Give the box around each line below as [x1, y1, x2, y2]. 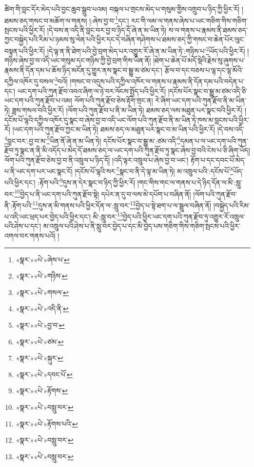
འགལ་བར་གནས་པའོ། [4, 230, 56, 240]
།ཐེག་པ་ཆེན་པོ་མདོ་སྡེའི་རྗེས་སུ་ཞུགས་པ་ [153, 55, 245, 65]
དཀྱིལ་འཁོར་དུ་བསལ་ [4, 76, 55, 86]
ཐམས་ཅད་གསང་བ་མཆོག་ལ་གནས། [4, 15, 87, 25]
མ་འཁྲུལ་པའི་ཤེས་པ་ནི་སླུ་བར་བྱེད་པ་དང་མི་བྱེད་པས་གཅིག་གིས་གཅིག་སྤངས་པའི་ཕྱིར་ [43, 221, 240, 231]
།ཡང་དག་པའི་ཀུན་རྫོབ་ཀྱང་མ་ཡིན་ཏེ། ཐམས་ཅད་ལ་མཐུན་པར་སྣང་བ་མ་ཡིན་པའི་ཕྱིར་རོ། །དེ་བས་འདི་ [12, 124, 244, 134]
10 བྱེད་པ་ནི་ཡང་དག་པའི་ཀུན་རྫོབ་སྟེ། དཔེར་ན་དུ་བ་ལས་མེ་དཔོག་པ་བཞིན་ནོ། [14, 187, 191, 199]
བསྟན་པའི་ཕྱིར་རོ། [4, 45, 45, 56]
